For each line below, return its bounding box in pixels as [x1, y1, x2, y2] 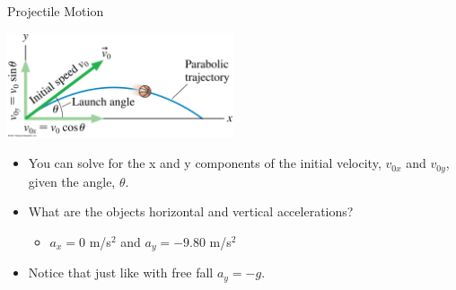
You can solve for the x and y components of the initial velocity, [28, 154, 381, 172]
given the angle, [28, 171, 116, 190]
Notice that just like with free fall [28, 263, 214, 282]
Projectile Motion [7, 2, 104, 20]
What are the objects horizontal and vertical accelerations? [28, 202, 354, 221]
